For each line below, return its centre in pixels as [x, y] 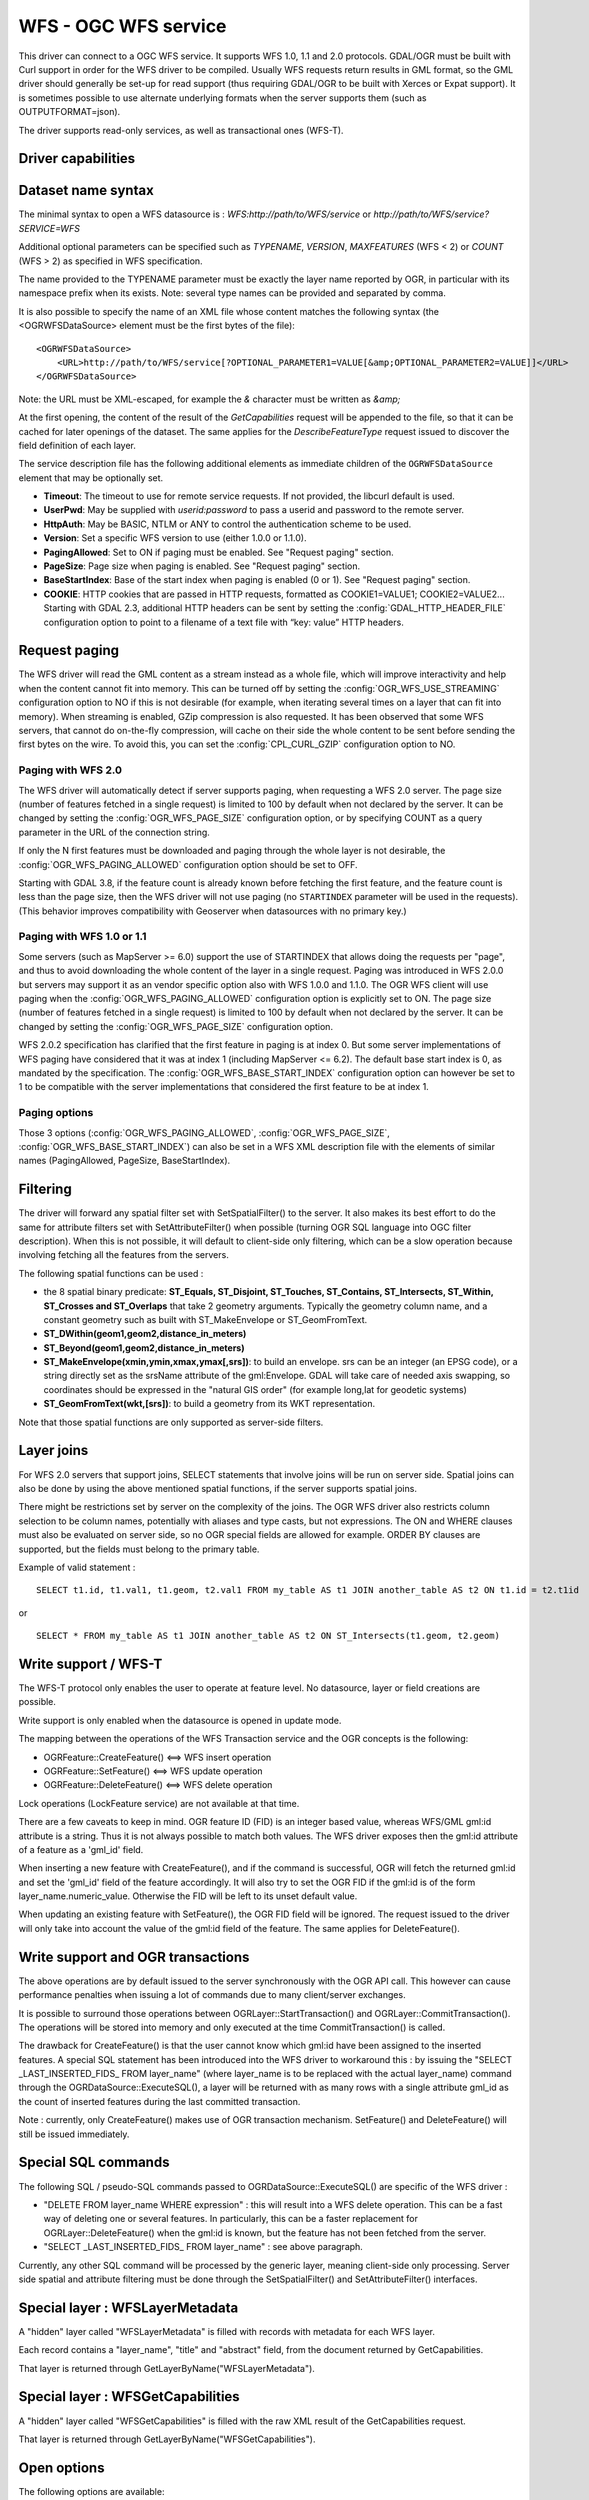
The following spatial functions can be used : [111, 1273]
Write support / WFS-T [90, 1663]
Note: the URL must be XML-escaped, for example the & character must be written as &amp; [209, 399]
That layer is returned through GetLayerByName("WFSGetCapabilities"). [167, 2439]
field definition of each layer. [77, 445]
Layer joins [53, 1450]
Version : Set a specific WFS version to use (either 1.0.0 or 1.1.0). [175, 538]
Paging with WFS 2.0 [70, 770]
